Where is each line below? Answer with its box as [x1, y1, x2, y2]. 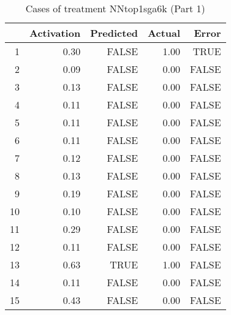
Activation [29, 26, 81, 40]
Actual [148, 26, 181, 40]
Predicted [90, 26, 138, 40]
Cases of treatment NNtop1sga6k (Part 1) [25, 1, 205, 15]
